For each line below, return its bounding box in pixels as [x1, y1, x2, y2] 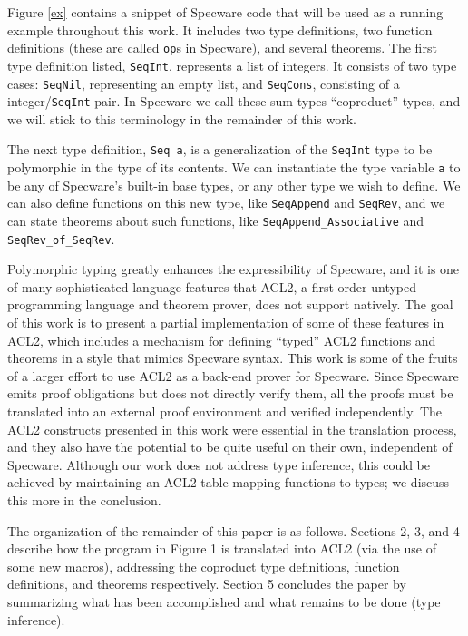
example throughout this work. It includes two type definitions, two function [7, 20, 433, 39]
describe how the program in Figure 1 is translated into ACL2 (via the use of [7, 539, 436, 558]
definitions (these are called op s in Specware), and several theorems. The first [7, 38, 437, 57]
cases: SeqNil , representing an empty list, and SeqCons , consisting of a [7, 73, 400, 93]
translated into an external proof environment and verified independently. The [7, 402, 443, 421]
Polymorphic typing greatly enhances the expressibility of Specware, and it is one [7, 259, 460, 279]
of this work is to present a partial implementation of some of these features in [7, 313, 444, 332]
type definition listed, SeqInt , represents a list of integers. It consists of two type [7, 55, 457, 74]
